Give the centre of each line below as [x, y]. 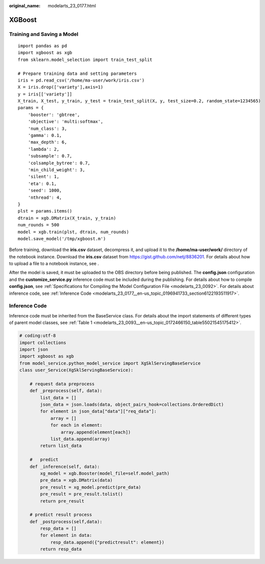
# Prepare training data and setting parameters [77, 73]
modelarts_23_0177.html [72, 6]
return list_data [61, 446]
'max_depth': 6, [47, 142]
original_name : [25, 6]
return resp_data [61, 549]
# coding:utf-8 [38, 336]
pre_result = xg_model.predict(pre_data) [91, 487]
